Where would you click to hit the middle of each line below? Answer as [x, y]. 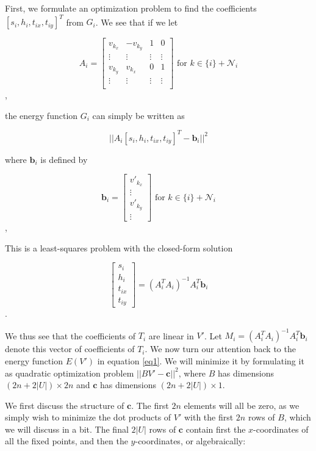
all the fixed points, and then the [66, 441]
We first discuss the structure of [65, 405]
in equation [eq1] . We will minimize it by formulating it [201, 360]
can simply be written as [138, 115]
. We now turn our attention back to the [220, 349]
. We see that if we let [137, 22]
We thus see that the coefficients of [70, 335]
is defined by [64, 159]
